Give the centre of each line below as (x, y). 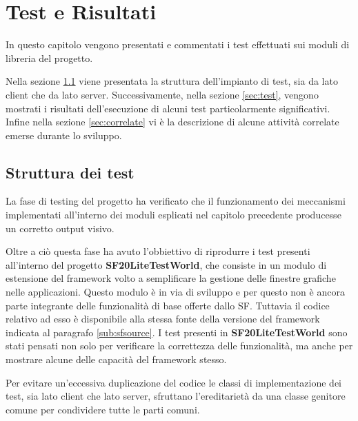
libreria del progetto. (49, 58)
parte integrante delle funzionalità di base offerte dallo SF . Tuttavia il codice (168, 305)
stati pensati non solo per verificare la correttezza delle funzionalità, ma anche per (179, 346)
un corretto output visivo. (60, 228)
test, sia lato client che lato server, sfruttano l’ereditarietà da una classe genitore (176, 396)
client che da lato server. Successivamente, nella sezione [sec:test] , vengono (162, 94)
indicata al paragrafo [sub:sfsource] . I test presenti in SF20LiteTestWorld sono (177, 332)
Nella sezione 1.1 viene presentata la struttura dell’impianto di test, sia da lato (172, 81)
